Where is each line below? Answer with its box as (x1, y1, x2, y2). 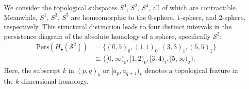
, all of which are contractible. (148, 2, 238, 12)
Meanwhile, (4, 12, 38, 22)
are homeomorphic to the (71, 12, 146, 22)
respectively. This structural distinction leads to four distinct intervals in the (4, 21, 232, 32)
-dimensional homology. (19, 76, 89, 86)
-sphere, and (180, 12, 217, 22)
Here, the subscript (4, 65, 61, 75)
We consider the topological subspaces (4, 2, 117, 12)
